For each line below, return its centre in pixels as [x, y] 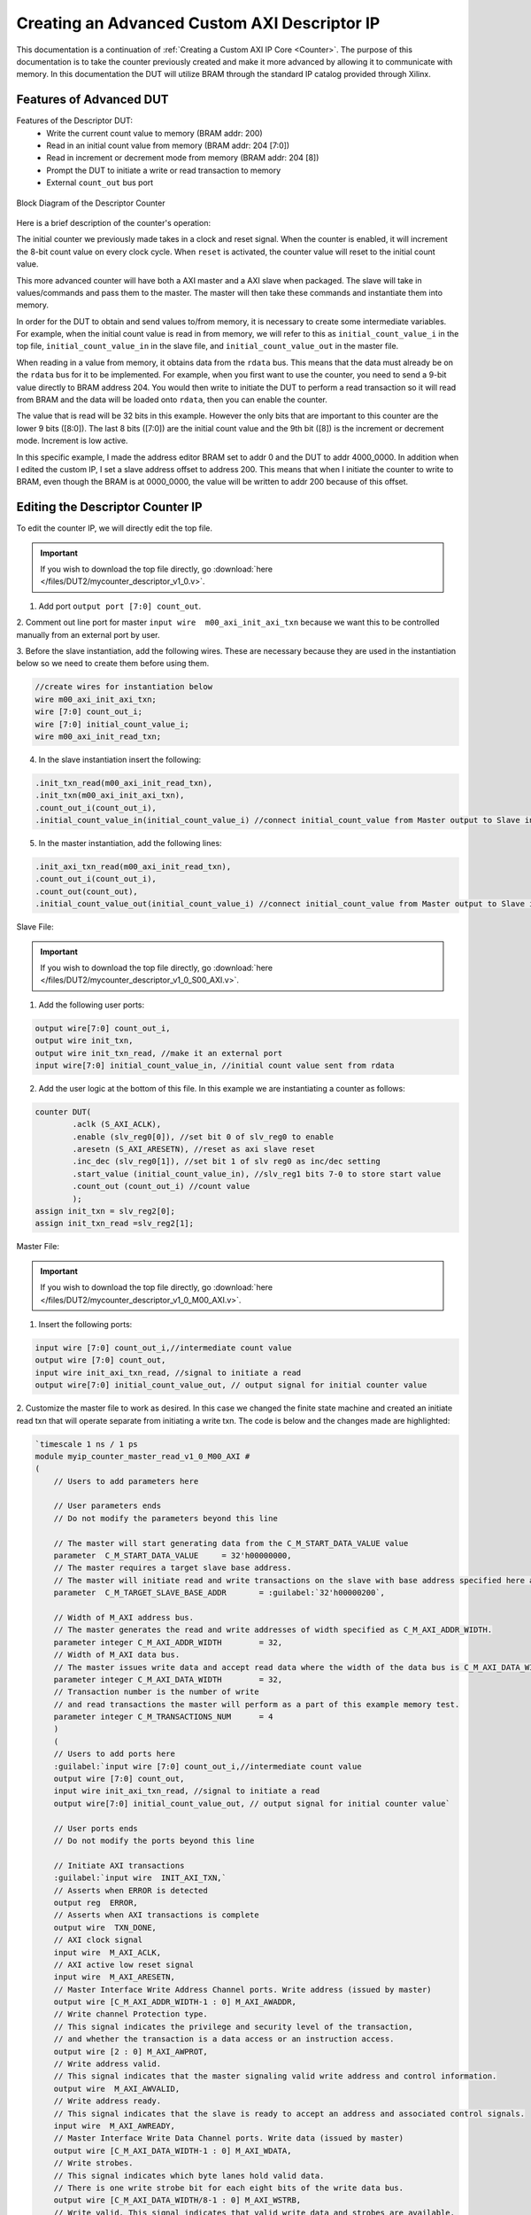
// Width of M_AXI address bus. [124, 1617]
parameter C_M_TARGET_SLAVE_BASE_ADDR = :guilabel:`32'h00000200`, [219, 1593]
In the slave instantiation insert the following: [120, 759]
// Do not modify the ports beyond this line [154, 1841]
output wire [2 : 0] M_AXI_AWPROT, [131, 2052]
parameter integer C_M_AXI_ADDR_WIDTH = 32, [168, 1642]
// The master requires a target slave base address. [173, 1568]
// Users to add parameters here [126, 1481]
